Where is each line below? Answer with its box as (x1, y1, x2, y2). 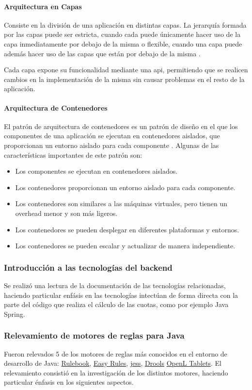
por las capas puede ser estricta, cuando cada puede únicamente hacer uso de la (4, 29, 241, 39)
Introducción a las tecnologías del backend (4, 261, 173, 273)
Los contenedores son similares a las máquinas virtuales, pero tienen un (15, 198, 228, 209)
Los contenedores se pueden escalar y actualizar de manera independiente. (15, 241, 236, 251)
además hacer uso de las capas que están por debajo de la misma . (4, 48, 201, 58)
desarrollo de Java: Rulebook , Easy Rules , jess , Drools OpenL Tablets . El (4, 358, 221, 368)
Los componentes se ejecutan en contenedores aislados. (15, 166, 178, 176)
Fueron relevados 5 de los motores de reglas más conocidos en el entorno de (4, 348, 227, 358)
